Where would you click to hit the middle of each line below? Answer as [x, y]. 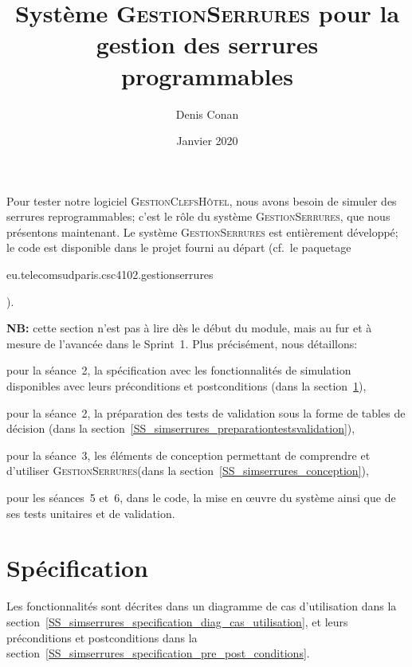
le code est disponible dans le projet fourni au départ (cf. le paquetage [179, 247]
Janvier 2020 [207, 141]
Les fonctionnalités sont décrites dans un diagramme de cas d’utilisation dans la [202, 606]
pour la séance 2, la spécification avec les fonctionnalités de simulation [179, 370]
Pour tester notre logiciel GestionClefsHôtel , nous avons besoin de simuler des [202, 200]
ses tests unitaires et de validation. [91, 513]
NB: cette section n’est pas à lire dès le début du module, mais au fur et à [189, 328]
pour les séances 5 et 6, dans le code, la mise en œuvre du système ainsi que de [201, 497]
